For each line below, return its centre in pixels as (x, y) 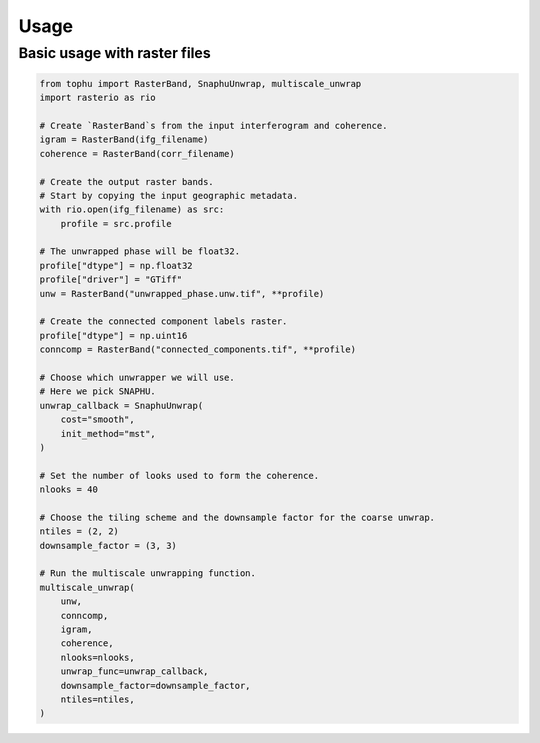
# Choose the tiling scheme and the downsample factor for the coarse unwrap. (237, 517)
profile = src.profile (116, 223)
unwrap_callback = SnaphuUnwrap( (121, 405)
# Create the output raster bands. (126, 181)
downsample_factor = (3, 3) (108, 545)
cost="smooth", (97, 419)
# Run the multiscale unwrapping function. (148, 573)
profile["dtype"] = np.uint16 (113, 335)
